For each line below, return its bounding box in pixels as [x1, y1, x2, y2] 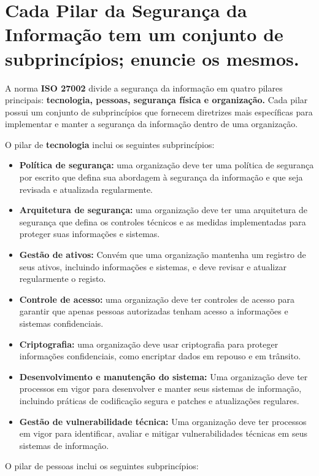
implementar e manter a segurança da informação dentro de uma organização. [5, 117, 298, 130]
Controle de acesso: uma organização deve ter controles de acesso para [19, 292, 295, 305]
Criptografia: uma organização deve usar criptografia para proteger [19, 337, 279, 350]
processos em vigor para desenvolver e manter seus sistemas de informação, [19, 382, 302, 395]
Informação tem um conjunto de [5, 21, 283, 47]
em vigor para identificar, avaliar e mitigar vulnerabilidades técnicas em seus [19, 427, 307, 440]
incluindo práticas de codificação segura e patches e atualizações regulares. [19, 394, 299, 407]
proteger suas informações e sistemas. [19, 227, 160, 240]
